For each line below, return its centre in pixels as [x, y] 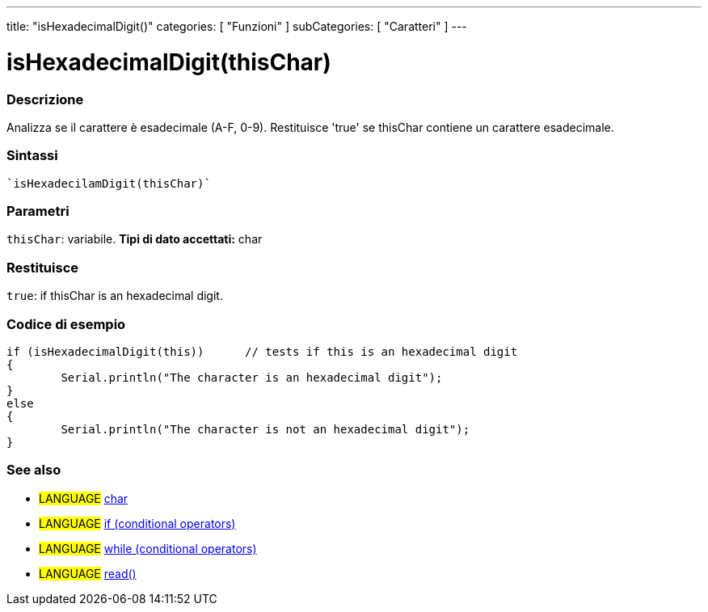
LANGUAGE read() [88, 573]
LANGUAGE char [84, 498]
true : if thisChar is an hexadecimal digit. [115, 296]
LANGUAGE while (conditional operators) [148, 548]
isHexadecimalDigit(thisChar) [169, 62]
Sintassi [32, 156]
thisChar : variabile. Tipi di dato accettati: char [135, 239]
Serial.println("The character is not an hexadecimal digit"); [265, 429]
